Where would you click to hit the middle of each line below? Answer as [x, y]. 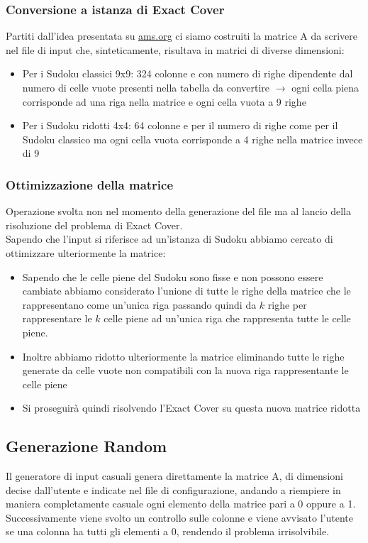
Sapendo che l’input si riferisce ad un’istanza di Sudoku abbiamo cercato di [169, 239]
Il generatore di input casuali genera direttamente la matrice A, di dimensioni [174, 476]
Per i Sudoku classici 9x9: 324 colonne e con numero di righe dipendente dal [188, 73]
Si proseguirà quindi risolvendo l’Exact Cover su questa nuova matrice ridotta [191, 408]
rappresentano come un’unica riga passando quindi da [139, 304]
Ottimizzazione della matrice [90, 184]
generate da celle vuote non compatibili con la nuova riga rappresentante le [185, 370]
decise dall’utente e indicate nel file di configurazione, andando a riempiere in [173, 489]
